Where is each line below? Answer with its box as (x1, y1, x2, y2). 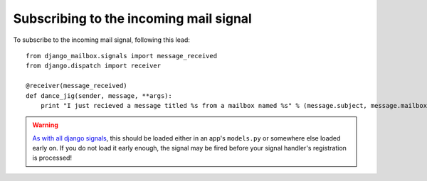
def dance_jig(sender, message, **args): (26, 92, 172, 99)
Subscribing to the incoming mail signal (13, 11, 252, 26)
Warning (32, 121, 58, 129)
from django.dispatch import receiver (26, 62, 162, 70)
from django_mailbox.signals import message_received (26, 52, 217, 60)
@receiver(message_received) (26, 82, 127, 90)
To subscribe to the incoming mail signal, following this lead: (13, 35, 190, 44)
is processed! (32, 153, 73, 163)
